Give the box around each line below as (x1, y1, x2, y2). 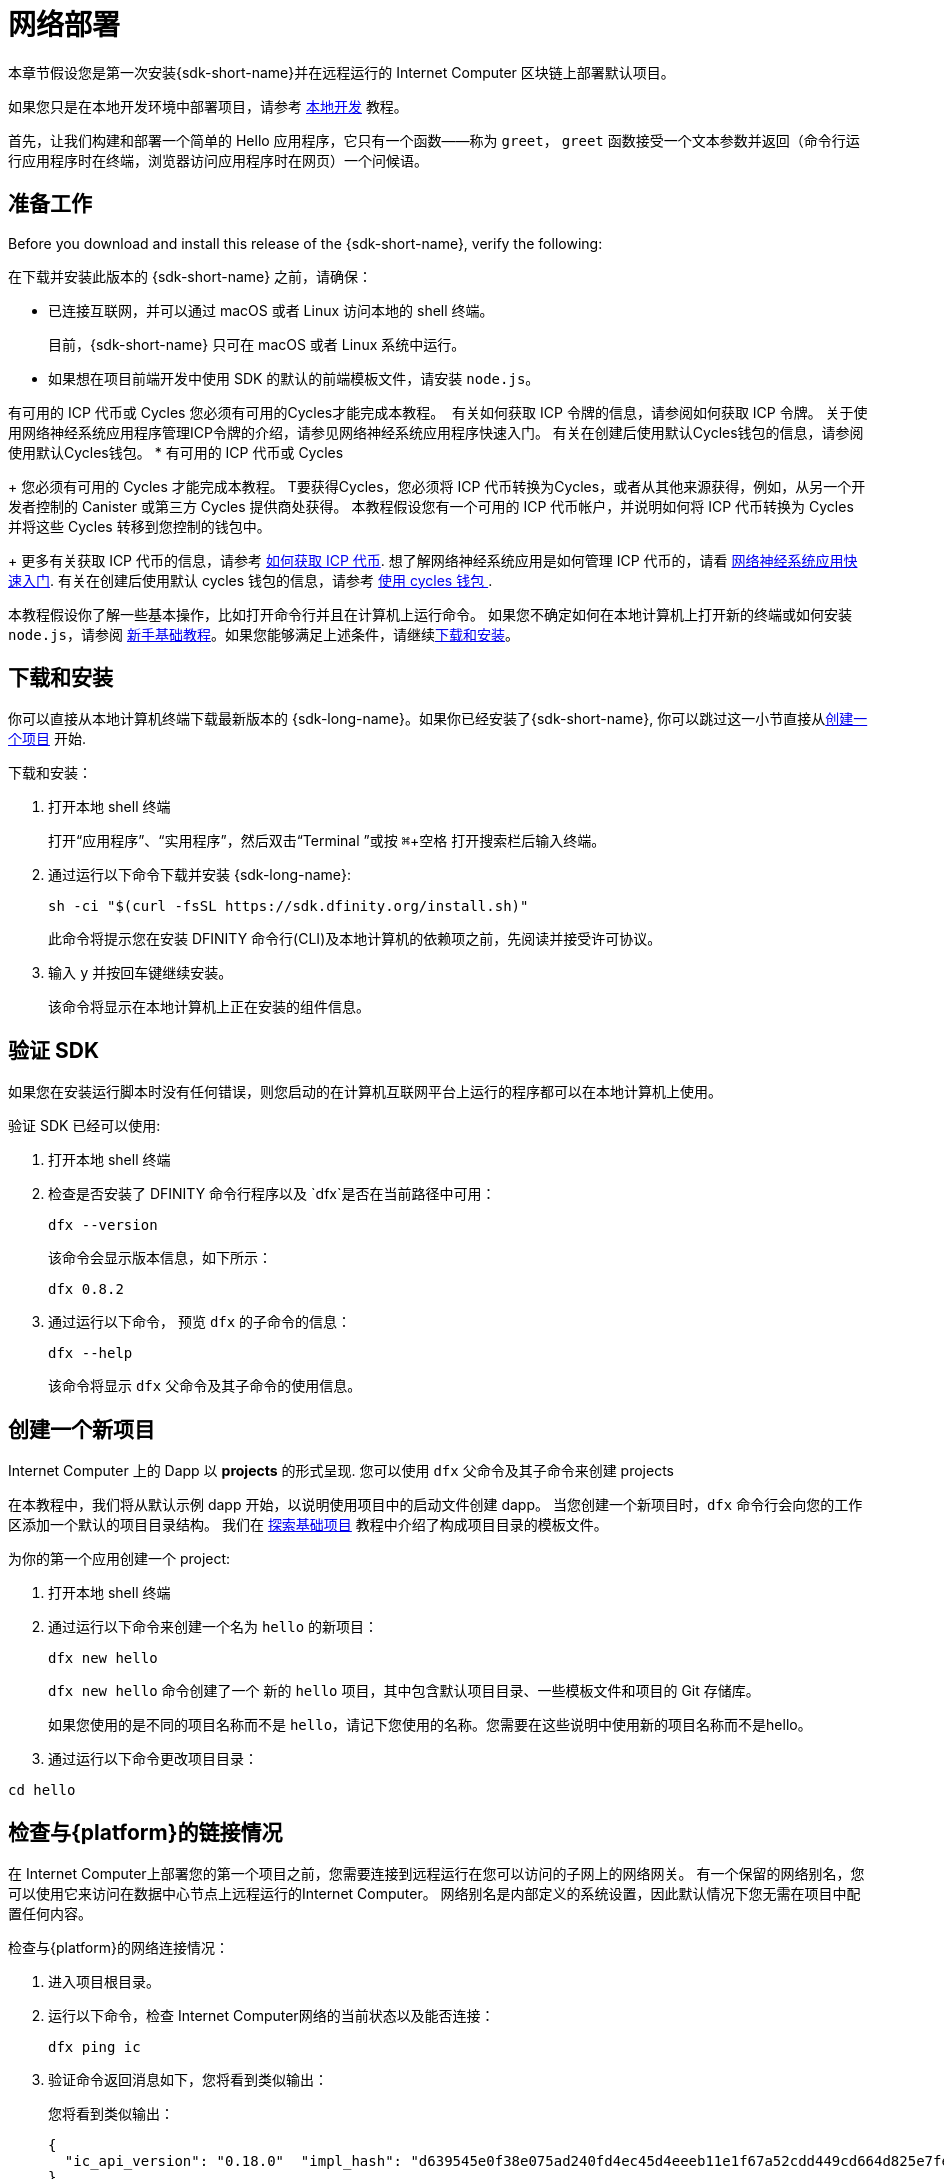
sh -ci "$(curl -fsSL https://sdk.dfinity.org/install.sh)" (48, 898, 529, 915)
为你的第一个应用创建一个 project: (8, 1550, 231, 1568)
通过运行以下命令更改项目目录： (48, 1750, 258, 1768)
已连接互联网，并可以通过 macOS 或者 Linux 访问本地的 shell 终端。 (48, 301, 494, 319)
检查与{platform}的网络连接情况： (8, 1938, 229, 1956)
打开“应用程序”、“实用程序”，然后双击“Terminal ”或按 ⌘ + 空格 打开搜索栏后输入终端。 (48, 832, 606, 850)
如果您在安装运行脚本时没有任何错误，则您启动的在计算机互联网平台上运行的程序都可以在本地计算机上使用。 (8, 1083, 722, 1101)
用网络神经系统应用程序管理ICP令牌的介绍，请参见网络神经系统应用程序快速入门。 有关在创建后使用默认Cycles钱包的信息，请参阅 (8, 423, 864, 441)
